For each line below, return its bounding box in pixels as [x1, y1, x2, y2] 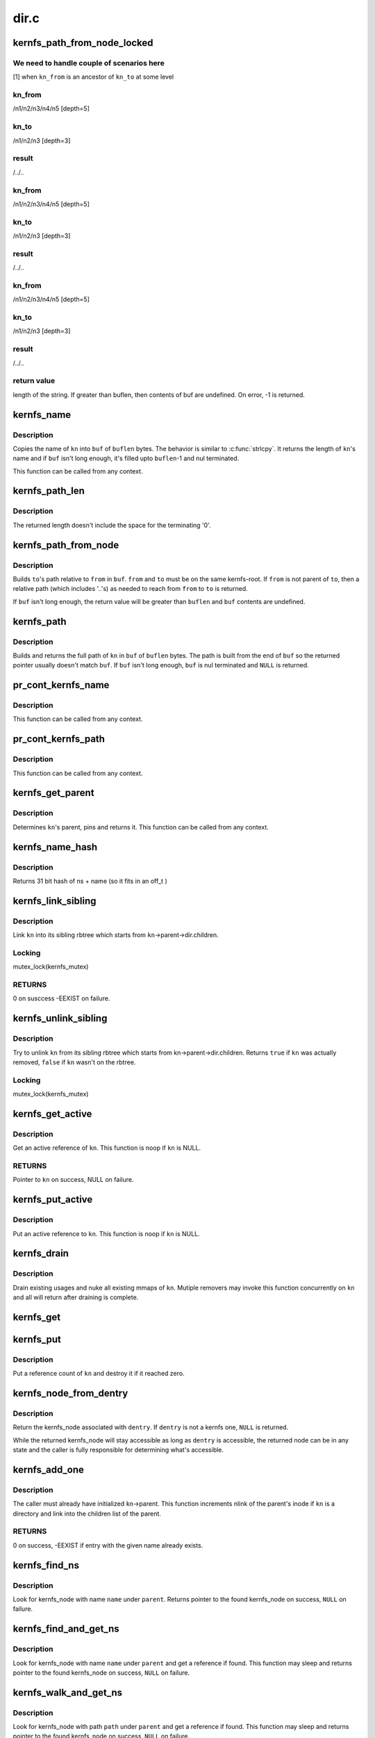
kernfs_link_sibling [12, 895, 97, 907]
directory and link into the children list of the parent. [12, 1509, 161, 1518]
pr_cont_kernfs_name [12, 679, 110, 691]
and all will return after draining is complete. [12, 1293, 139, 1301]
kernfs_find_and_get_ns [12, 1623, 119, 1635]
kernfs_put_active [12, 1194, 93, 1205]
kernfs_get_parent [12, 787, 94, 799]
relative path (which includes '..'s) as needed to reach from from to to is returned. [12, 585, 248, 593]
